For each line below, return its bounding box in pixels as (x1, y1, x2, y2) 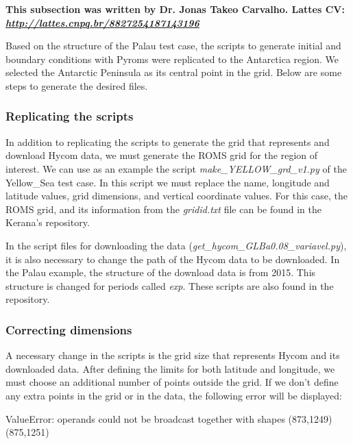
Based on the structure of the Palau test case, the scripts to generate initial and (5, 38, 341, 53)
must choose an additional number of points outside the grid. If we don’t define (5, 375, 339, 389)
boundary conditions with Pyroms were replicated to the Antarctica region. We (5, 51, 339, 66)
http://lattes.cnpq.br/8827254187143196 (5, 15, 199, 29)
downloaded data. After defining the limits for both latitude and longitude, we (5, 361, 335, 375)
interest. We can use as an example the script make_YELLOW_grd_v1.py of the (5, 161, 347, 175)
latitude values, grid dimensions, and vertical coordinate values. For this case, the (5, 188, 348, 203)
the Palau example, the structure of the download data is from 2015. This (5, 265, 316, 280)
